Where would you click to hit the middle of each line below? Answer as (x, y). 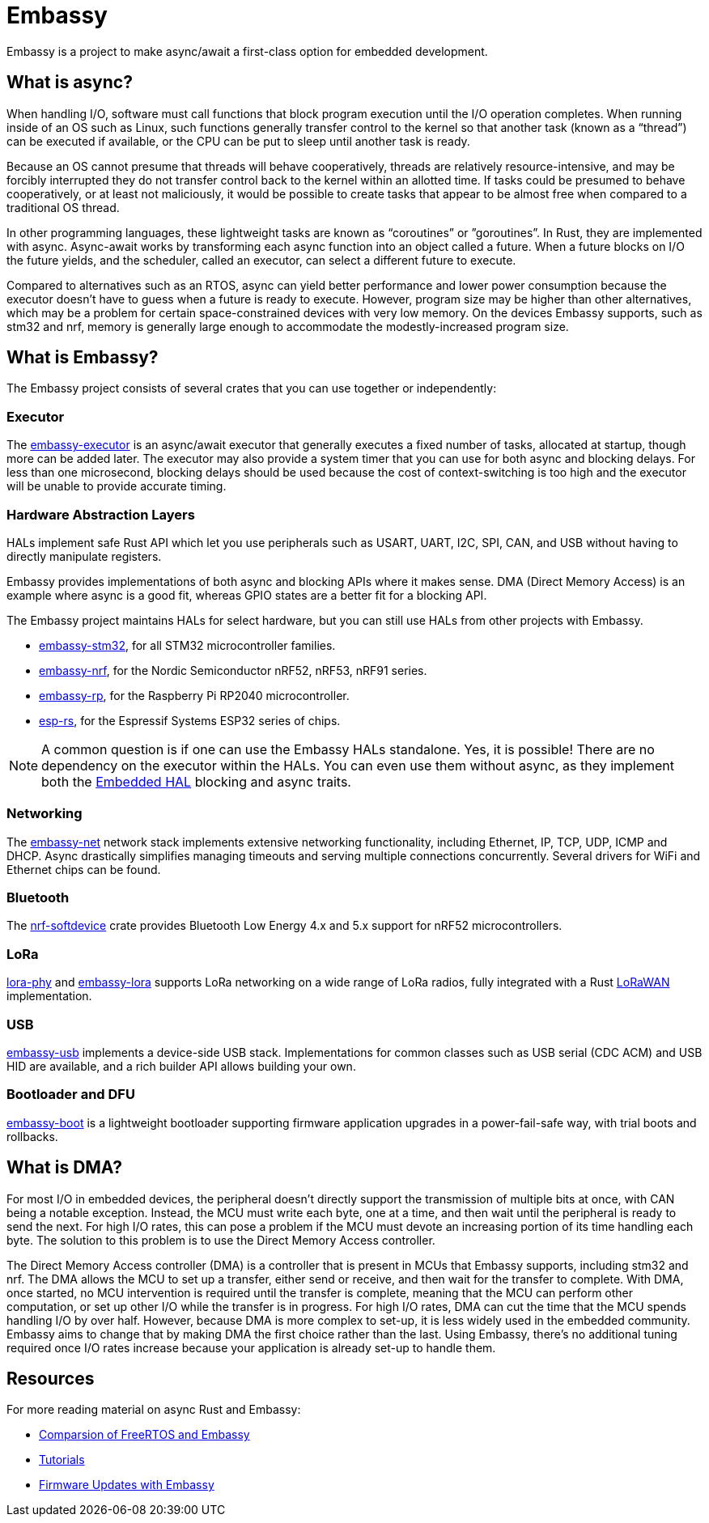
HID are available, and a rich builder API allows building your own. (181, 1066)
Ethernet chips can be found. (84, 869)
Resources (51, 1378)
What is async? (70, 83)
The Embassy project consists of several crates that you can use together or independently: (252, 388)
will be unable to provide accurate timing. (117, 486)
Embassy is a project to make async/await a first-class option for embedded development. (247, 51)
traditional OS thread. (63, 207)
